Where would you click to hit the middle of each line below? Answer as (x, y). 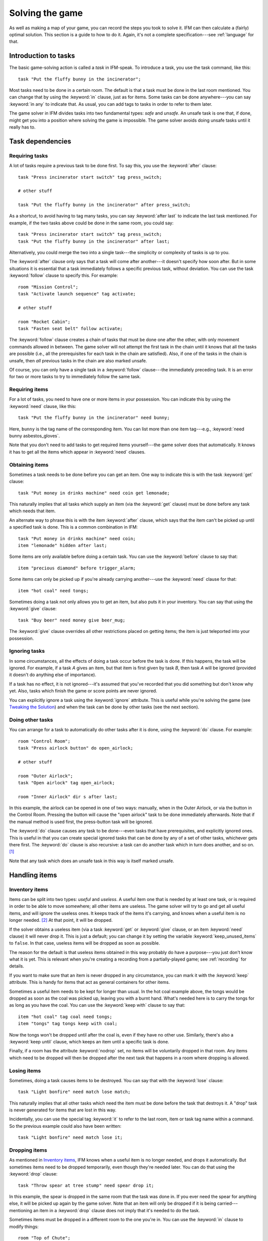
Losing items (25, 1071)
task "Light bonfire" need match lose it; (70, 1138)
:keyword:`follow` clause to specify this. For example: (64, 276)
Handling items (33, 875)
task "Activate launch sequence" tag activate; (77, 294)
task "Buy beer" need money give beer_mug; (72, 620)
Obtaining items (29, 465)
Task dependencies (40, 141)
